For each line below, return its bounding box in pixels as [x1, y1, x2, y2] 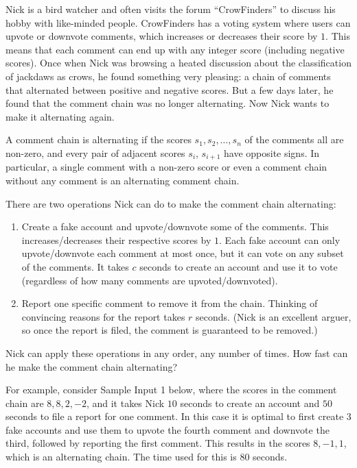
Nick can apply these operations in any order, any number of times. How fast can [5, 345, 348, 360]
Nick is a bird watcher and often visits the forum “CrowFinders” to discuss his [5, 2, 336, 16]
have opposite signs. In [223, 145, 320, 160]
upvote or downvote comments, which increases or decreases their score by [5, 29, 318, 43]
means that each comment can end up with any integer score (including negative [5, 42, 345, 56]
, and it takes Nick [86, 395, 165, 410]
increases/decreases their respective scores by [21, 232, 211, 247]
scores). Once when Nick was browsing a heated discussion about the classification [5, 56, 352, 70]
